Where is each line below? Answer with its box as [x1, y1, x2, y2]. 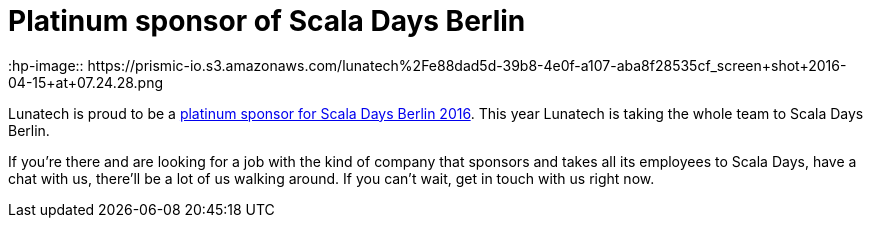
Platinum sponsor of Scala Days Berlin [8, 4, 526, 38]
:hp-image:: [8, 56, 84, 74]
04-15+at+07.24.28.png [8, 73, 164, 91]
